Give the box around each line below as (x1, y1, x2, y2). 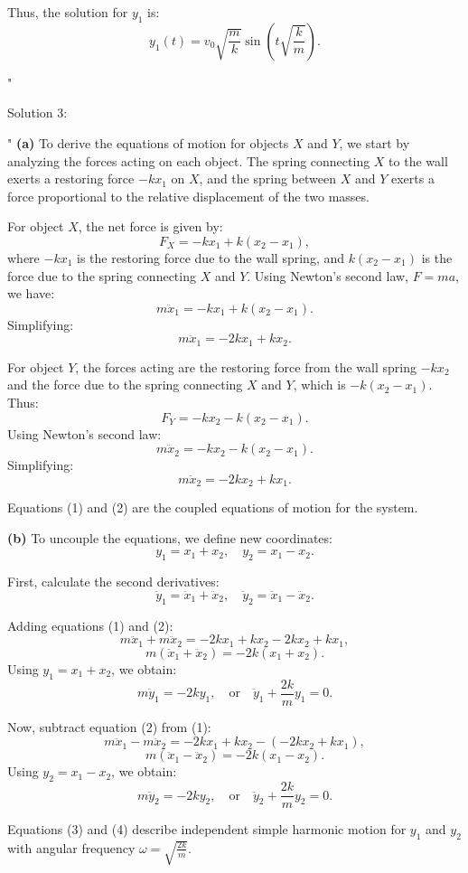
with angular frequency (7, 838, 136, 857)
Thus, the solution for (7, 3, 128, 21)
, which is (293, 375, 346, 394)
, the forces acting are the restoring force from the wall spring (75, 357, 417, 376)
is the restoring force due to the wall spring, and (77, 248, 344, 267)
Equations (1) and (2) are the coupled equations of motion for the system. (7, 498, 418, 517)
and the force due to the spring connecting (7, 375, 243, 394)
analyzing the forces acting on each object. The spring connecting (7, 151, 370, 170)
